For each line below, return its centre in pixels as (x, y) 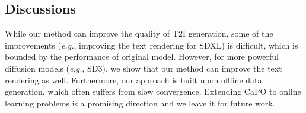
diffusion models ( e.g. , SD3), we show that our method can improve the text (144, 68)
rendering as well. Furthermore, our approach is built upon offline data (133, 80)
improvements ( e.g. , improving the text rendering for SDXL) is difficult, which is (152, 45)
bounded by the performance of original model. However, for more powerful (142, 56)
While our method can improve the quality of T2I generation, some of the (139, 33)
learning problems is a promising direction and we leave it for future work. (140, 103)
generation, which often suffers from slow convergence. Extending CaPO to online (153, 91)
